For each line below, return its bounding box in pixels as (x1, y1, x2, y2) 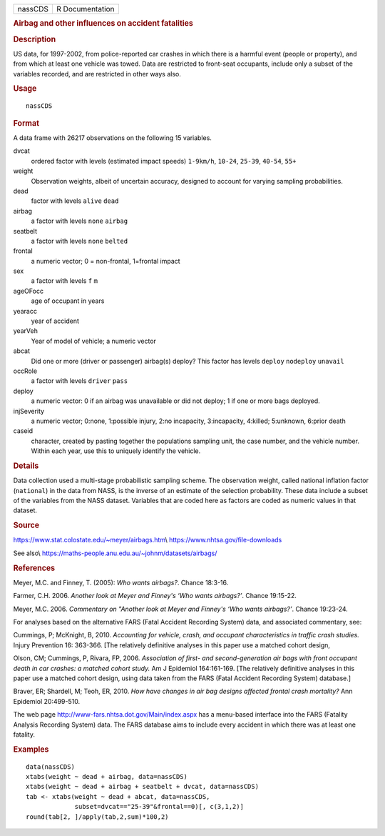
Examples (13, 744, 49, 754)
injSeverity (13, 407, 45, 415)
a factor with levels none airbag (31, 217, 128, 225)
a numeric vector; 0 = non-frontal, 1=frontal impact (31, 257, 181, 265)
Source (13, 520, 40, 530)
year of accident (31, 317, 80, 325)
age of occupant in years (31, 297, 105, 305)
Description (13, 34, 56, 44)
